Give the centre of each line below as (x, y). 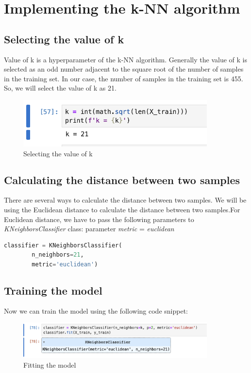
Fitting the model (50, 364)
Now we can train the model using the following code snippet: (96, 310)
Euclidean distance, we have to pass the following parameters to (99, 219)
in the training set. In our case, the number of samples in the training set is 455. (124, 78)
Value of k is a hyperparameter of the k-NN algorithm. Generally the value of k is (125, 59)
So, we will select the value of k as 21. (60, 88)
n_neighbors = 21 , (58, 255)
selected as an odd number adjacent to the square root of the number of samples (124, 69)
